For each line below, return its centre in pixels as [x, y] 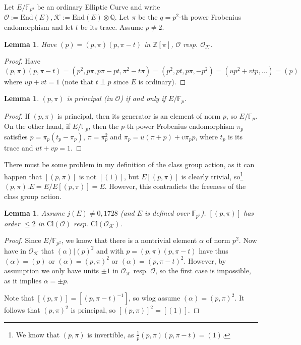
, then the [104, 126]
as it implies [23, 280]
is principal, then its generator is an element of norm [139, 115]
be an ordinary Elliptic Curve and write [99, 7]
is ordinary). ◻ [162, 81]
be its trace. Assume [112, 27]
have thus [214, 250]
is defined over [167, 213]
